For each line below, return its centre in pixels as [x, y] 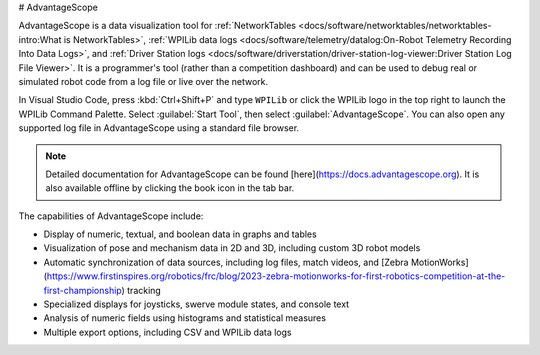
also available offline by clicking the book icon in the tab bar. [170, 188]
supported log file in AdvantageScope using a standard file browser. [159, 128]
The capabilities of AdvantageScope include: [111, 216]
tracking [144, 290]
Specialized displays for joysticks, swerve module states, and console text [196, 304]
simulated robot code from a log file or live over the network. [143, 81]
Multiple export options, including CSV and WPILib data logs [167, 332]
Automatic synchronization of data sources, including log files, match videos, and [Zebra [226, 262]
